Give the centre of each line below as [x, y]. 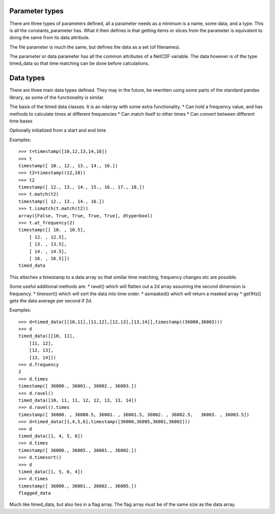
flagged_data [35, 493]
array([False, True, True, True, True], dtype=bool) [86, 216]
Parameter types [36, 11]
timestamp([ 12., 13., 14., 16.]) [61, 201]
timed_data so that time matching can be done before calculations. [79, 63]
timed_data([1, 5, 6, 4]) [51, 471]
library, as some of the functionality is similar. [57, 97]
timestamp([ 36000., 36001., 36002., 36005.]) [78, 486]
